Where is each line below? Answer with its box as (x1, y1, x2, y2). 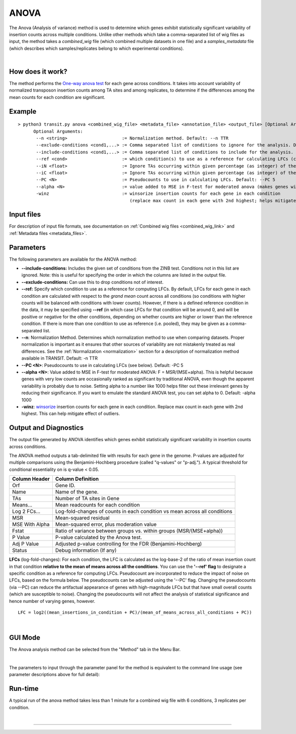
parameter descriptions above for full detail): (9, 672, 100, 678)
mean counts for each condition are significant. (9, 94, 106, 100)
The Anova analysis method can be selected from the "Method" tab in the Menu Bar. (9, 646, 181, 652)
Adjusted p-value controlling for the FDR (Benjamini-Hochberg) (55, 541, 202, 548)
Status (12, 547, 27, 554)
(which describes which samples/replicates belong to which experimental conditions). (9, 45, 185, 51)
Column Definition (55, 475, 99, 482)
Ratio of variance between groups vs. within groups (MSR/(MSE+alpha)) (55, 527, 223, 534)
